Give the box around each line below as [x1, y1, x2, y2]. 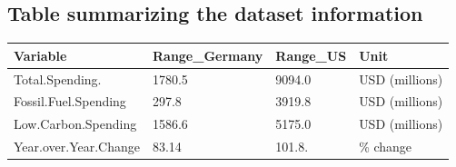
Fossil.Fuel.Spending [14, 92, 126, 111]
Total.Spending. [14, 69, 102, 88]
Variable [14, 45, 67, 64]
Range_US [275, 45, 347, 64]
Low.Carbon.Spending [14, 114, 137, 133]
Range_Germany [152, 45, 263, 64]
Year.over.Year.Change [14, 137, 140, 156]
